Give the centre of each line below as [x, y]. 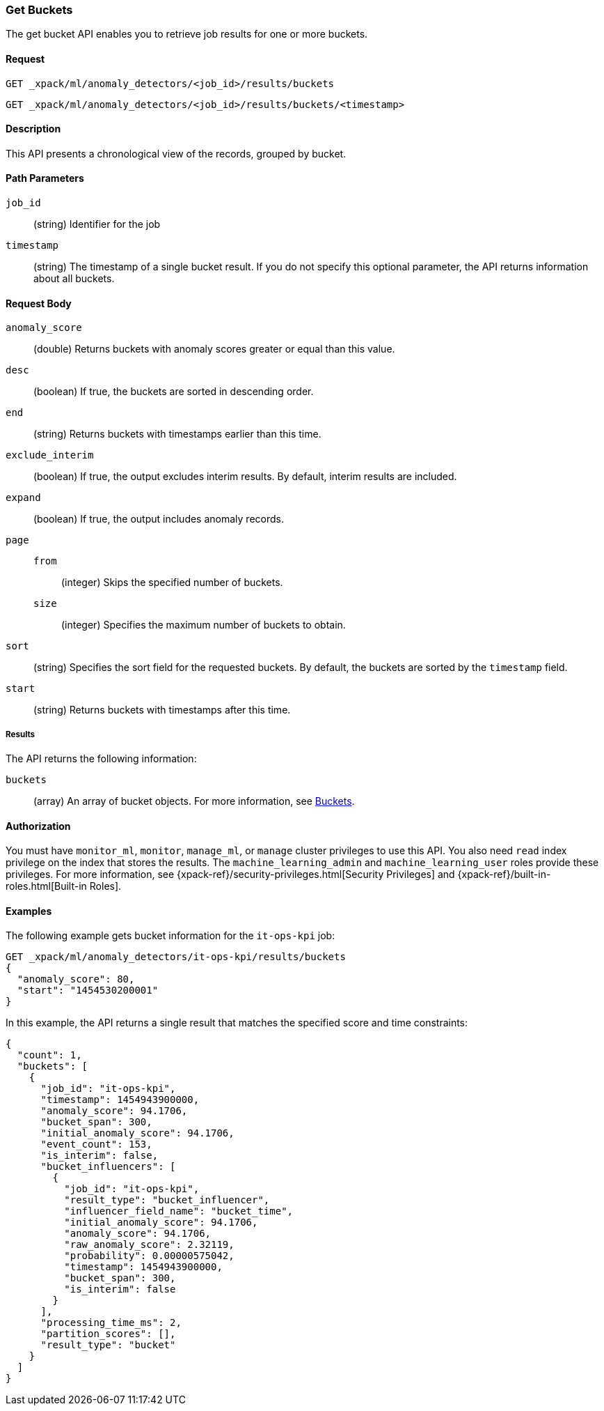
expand [23, 498]
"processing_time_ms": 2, [111, 1323]
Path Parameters [45, 178]
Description [33, 129]
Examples [29, 911]
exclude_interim [50, 455]
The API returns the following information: [101, 759]
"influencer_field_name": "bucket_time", [179, 1211]
